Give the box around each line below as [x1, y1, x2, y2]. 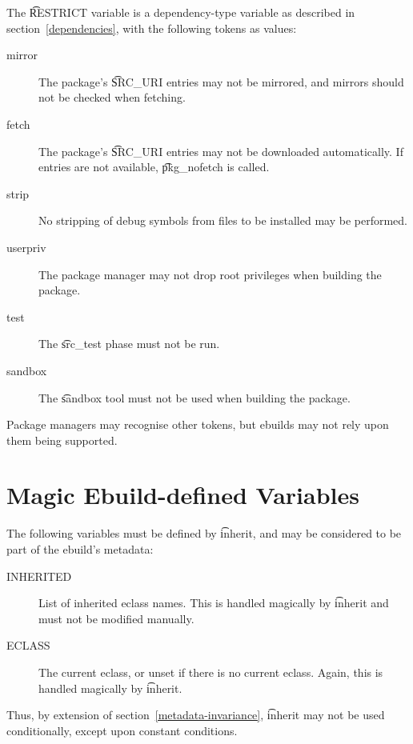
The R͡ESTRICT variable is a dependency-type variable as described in [6, 4, 355, 20]
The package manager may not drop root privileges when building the [38, 266, 382, 282]
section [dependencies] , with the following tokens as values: [6, 19, 297, 36]
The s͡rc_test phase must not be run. [38, 335, 220, 352]
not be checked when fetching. [38, 89, 186, 106]
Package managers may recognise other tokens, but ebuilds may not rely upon [6, 416, 389, 433]
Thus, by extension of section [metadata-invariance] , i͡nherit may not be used [6, 706, 385, 723]
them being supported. [6, 431, 118, 448]
